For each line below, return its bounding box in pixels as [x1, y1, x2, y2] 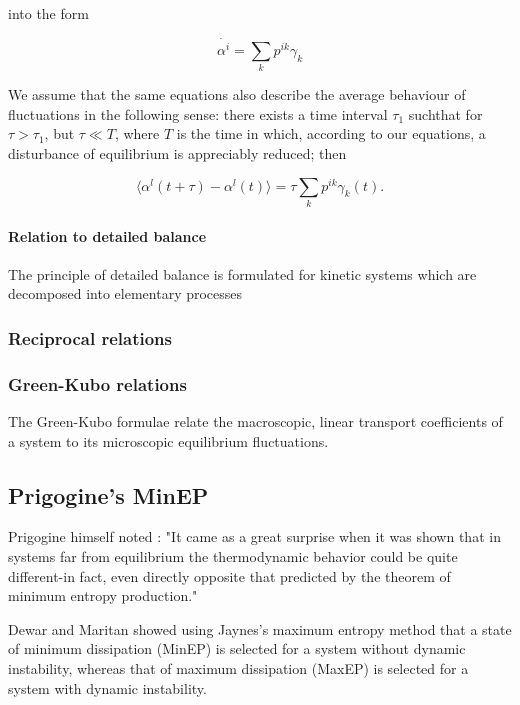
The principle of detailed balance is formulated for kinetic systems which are [8, 263, 477, 284]
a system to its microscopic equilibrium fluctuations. [8, 430, 329, 451]
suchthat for [408, 103, 483, 124]
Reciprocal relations [8, 325, 173, 350]
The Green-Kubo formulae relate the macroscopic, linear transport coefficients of [8, 411, 503, 432]
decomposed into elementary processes [8, 283, 243, 304]
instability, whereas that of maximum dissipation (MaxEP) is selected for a [8, 658, 469, 678]
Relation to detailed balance [8, 225, 207, 246]
